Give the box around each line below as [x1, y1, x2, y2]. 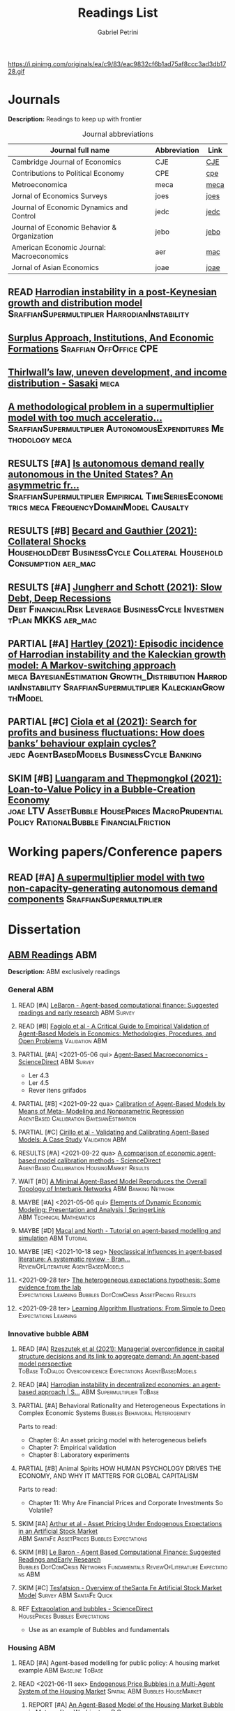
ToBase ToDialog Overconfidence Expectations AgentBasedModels [17, 1366, 197, 1375]
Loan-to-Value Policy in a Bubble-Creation [8, 783, 196, 795]
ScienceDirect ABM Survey [17, 1057, 95, 1066]
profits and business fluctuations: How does [8, 727, 205, 739]
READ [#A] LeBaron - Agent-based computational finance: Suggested [17, 1001, 219, 1009]
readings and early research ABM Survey [17, 1008, 135, 1017]
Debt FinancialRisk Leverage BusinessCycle [8, 603, 182, 615]
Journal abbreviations [82, 129, 154, 139]
